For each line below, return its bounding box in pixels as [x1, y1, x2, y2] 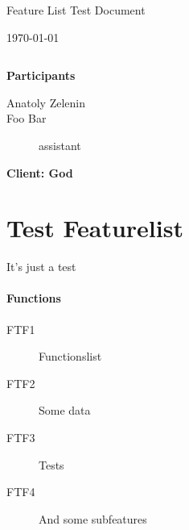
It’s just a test [6, 258, 76, 275]
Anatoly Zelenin [6, 94, 86, 111]
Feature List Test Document [6, 2, 146, 18]
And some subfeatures [39, 510, 147, 527]
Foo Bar [6, 110, 47, 127]
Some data [39, 402, 91, 419]
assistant [39, 136, 81, 153]
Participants [6, 67, 76, 84]
